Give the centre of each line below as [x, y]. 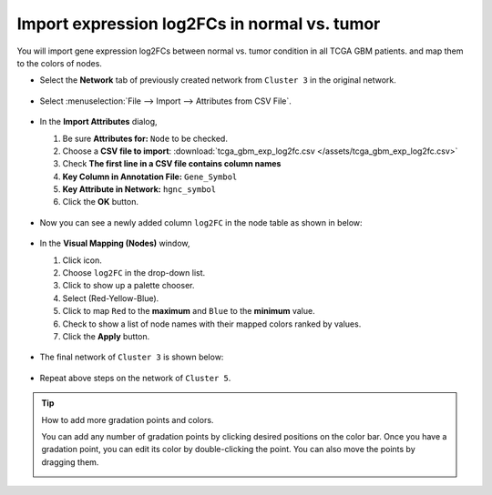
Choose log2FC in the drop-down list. [134, 273]
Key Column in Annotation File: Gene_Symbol [150, 177]
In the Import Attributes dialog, [99, 122]
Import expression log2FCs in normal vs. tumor [199, 24]
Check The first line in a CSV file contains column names [172, 164]
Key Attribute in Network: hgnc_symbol [139, 189]
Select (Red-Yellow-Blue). [111, 298]
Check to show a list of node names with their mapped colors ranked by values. [212, 324]
